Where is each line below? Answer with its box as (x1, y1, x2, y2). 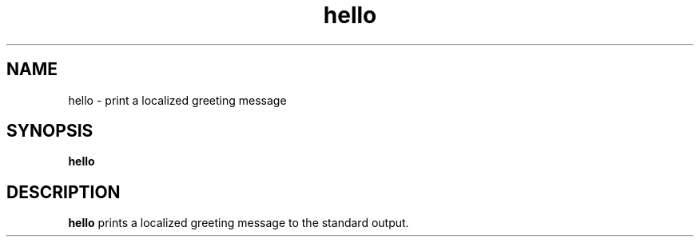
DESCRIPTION (6, 181, 121, 202)
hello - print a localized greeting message (68, 93, 287, 107)
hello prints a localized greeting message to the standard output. (68, 216, 409, 230)
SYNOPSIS (6, 121, 93, 141)
